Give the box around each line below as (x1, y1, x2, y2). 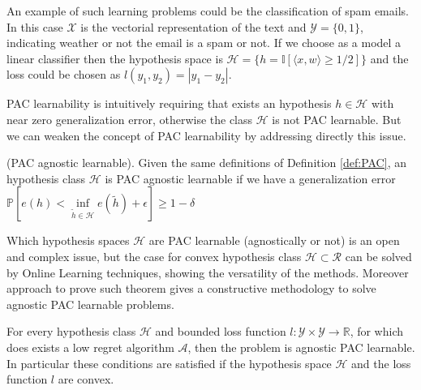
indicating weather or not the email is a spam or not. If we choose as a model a (6, 34, 402, 51)
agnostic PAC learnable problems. (6, 295, 174, 312)
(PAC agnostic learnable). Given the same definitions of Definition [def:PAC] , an (6, 154, 406, 171)
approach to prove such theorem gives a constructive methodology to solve (6, 280, 376, 297)
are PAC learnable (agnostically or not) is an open (148, 232, 400, 249)
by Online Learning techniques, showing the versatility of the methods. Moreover (6, 264, 409, 281)
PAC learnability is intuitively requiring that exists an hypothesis (6, 95, 332, 112)
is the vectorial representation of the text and (80, 18, 307, 35)
